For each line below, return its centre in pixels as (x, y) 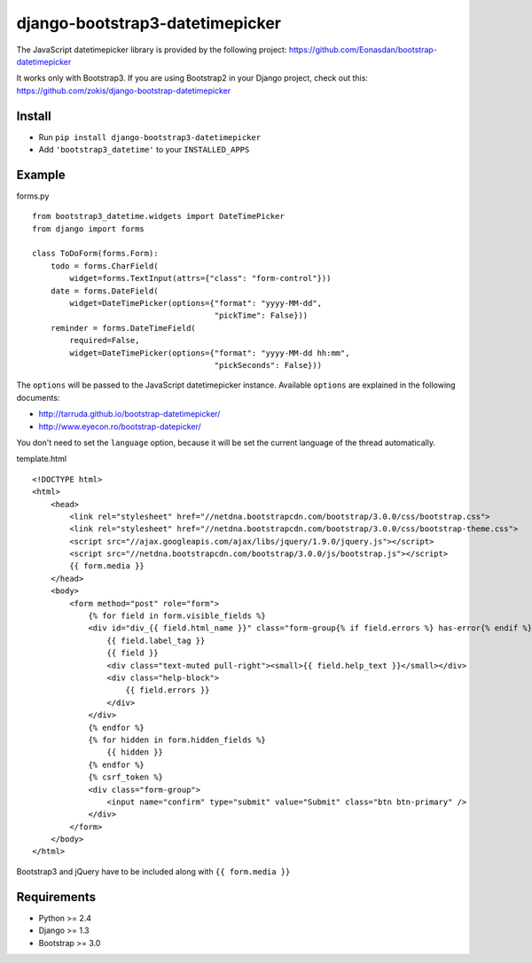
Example (41, 174)
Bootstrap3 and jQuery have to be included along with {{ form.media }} (153, 871)
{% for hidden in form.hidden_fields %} (177, 740)
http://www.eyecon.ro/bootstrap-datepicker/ (120, 427)
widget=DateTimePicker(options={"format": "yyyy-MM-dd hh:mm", (210, 353)
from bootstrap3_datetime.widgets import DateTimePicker (159, 216)
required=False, (105, 341)
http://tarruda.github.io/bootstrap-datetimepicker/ (129, 414)
